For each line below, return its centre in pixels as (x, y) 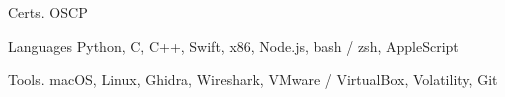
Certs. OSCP (48, 12)
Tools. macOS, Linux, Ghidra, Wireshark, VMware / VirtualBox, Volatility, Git (253, 79)
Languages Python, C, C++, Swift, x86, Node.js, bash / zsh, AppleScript (233, 45)
